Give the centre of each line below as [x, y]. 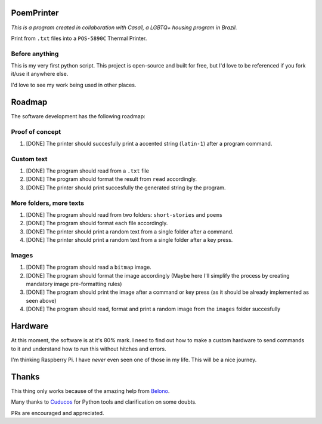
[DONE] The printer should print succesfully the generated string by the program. [126, 188]
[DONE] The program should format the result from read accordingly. [112, 179]
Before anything [35, 54]
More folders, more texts [48, 203]
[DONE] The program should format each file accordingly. [97, 223]
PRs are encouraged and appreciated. [58, 413]
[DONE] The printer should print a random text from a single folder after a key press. [129, 240]
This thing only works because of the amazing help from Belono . [90, 391]
